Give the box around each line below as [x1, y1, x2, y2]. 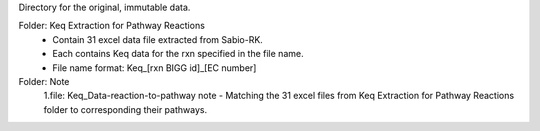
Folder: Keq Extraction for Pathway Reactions [18, 20, 205, 32]
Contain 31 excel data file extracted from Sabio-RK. [52, 33, 264, 45]
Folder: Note [18, 75, 70, 87]
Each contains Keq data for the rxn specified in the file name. [52, 48, 304, 60]
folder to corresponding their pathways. [43, 103, 208, 115]
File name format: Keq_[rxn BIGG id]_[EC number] [52, 61, 257, 74]
